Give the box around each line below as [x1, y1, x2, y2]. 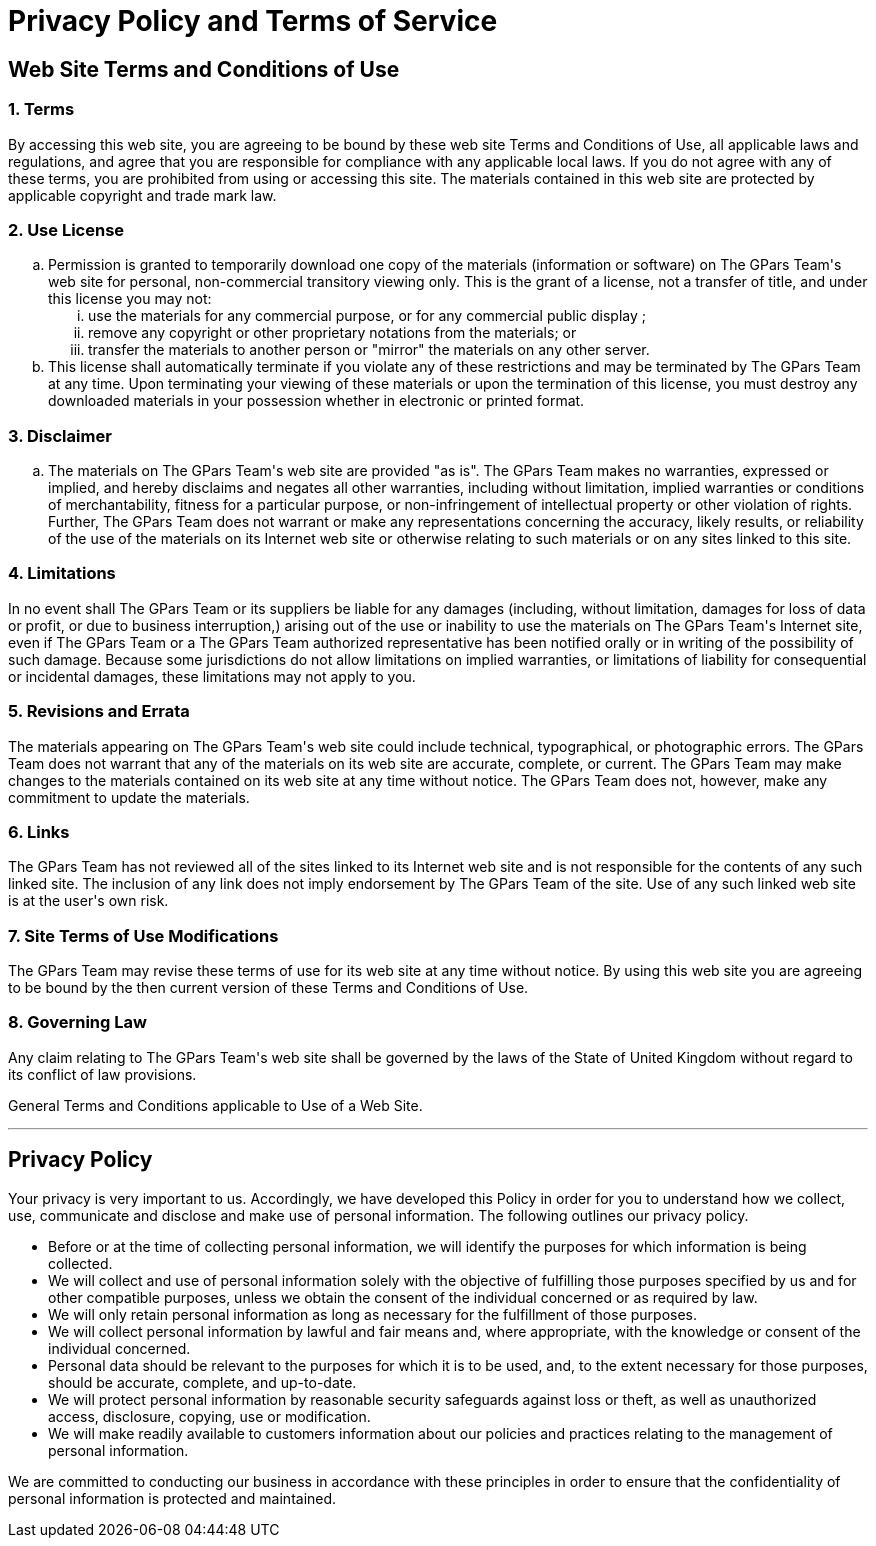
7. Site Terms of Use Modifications [8, 925, 279, 946]
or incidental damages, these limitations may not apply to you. [8, 667, 416, 685]
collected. [48, 1254, 113, 1272]
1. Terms [8, 99, 75, 120]
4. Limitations [8, 563, 116, 584]
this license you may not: [48, 290, 212, 308]
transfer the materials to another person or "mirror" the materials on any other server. [88, 341, 650, 359]
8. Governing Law [8, 1012, 147, 1033]
